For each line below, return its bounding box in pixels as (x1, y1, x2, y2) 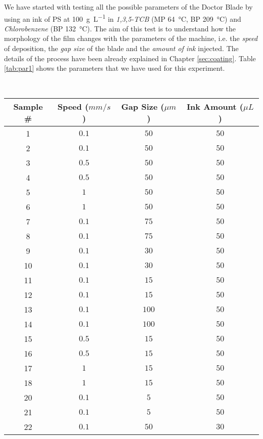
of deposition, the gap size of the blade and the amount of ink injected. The (4, 43, 239, 54)
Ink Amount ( (187, 101, 243, 113)
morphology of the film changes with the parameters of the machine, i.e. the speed (4, 33, 258, 43)
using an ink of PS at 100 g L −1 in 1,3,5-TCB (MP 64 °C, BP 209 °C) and (4, 12, 241, 24)
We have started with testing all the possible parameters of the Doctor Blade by (4, 2, 253, 12)
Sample (13, 101, 43, 113)
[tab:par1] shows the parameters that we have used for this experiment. (4, 63, 225, 73)
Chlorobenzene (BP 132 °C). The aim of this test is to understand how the (4, 23, 236, 33)
